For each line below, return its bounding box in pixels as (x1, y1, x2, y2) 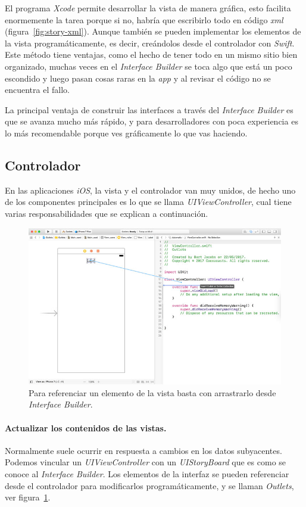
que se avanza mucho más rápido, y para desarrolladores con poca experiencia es (5, 115, 298, 127)
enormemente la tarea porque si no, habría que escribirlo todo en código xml (5, 13, 283, 26)
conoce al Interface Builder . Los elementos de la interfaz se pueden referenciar (5, 468, 289, 480)
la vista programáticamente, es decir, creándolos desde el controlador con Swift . (5, 36, 295, 49)
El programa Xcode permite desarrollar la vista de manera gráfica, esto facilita (5, 2, 291, 14)
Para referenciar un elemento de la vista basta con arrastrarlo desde (29, 386, 276, 399)
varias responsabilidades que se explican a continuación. (5, 207, 208, 219)
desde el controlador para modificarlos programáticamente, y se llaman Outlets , (5, 479, 294, 492)
